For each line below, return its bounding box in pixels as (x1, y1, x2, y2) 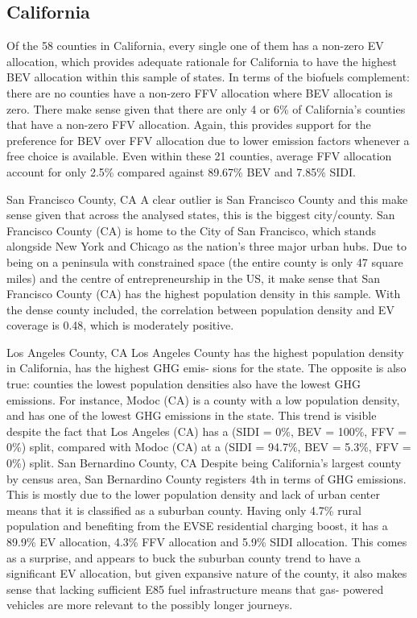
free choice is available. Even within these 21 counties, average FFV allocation (6, 147, 392, 164)
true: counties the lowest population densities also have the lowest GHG (6, 375, 361, 392)
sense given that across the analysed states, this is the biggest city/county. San (6, 206, 395, 223)
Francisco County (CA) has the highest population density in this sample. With (6, 285, 401, 302)
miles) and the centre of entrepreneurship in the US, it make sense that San (6, 269, 381, 286)
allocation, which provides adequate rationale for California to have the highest (6, 52, 397, 69)
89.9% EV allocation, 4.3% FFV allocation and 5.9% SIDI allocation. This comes (6, 533, 407, 550)
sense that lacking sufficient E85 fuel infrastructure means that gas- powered (6, 580, 384, 597)
